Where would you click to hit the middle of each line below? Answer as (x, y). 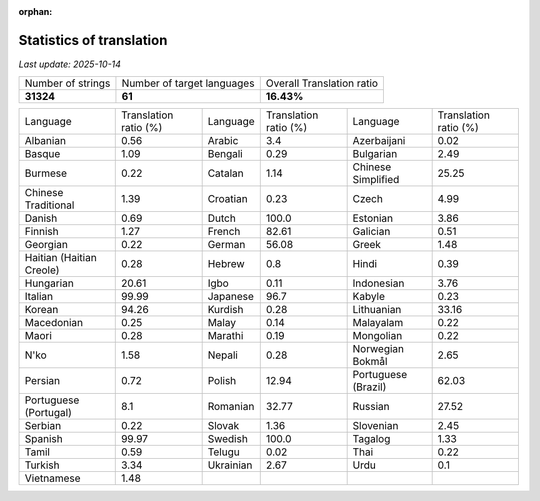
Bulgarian (375, 154)
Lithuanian (377, 310)
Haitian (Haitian (60, 258)
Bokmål (370, 362)
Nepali (223, 355)
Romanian (231, 407)
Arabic (223, 141)
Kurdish (225, 310)
